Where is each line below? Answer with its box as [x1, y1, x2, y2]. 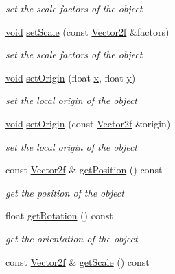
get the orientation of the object [5, 231, 138, 245]
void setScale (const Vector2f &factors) [5, 24, 170, 38]
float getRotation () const [5, 208, 113, 223]
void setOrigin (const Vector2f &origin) [5, 116, 171, 130]
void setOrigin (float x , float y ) [5, 70, 136, 84]
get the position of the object [5, 185, 124, 199]
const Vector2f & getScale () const [5, 254, 150, 269]
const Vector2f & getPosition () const [5, 162, 163, 177]
